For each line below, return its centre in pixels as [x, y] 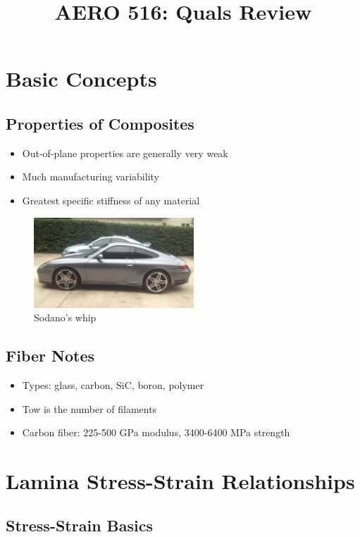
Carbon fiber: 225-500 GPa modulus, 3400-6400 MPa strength [156, 432]
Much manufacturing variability [91, 177]
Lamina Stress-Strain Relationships [180, 480]
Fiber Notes [50, 356]
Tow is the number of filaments [89, 408]
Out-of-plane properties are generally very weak [125, 153]
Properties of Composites [100, 123]
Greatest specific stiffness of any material [111, 200]
